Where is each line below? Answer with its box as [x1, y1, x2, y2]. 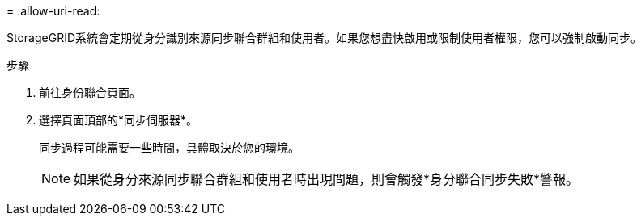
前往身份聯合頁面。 [39, 86, 141, 99]
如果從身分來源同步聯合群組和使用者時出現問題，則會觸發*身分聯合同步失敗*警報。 [74, 171, 579, 187]
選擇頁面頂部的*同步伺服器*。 [39, 113, 198, 127]
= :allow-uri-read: [6, 4, 100, 18]
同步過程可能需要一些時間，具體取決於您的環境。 [39, 140, 299, 154]
